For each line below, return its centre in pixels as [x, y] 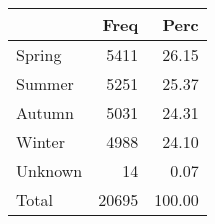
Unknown [49, 170]
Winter [40, 141]
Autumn [45, 112]
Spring [39, 54]
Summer [45, 83]
